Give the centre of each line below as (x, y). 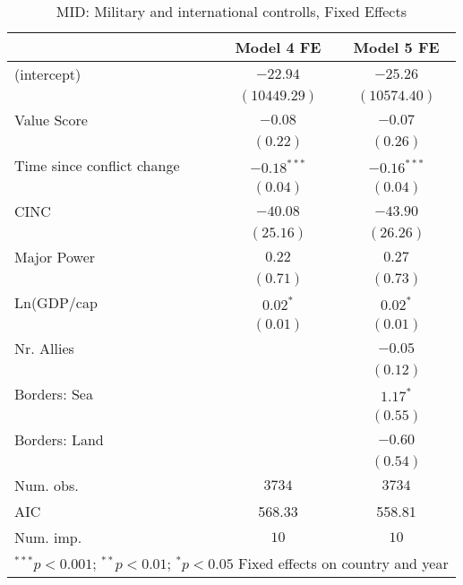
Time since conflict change (97, 165)
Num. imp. (48, 537)
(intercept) (48, 74)
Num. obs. (47, 485)
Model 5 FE (396, 47)
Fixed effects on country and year (343, 563)
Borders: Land (59, 439)
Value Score (51, 120)
